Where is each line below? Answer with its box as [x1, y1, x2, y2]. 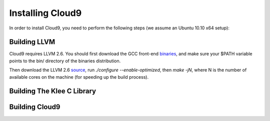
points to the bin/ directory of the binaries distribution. [9, 58, 121, 64]
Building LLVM [9, 38, 55, 46]
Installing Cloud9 [9, 7, 82, 18]
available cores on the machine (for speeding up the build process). [9, 74, 149, 80]
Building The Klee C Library [9, 87, 96, 96]
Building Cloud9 [9, 103, 60, 112]
